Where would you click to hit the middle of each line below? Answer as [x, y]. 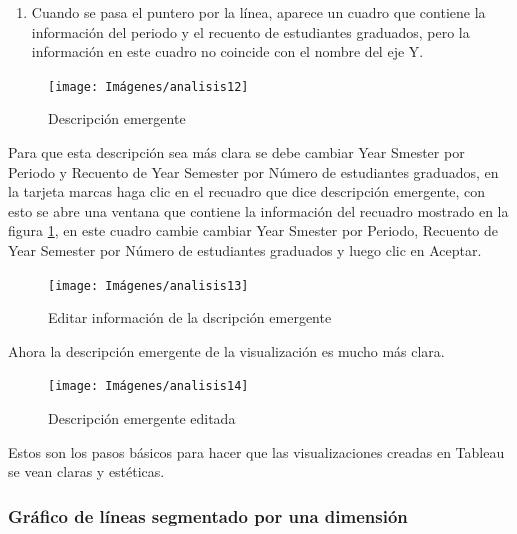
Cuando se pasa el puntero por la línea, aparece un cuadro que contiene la [258, 12]
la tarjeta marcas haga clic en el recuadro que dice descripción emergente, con [247, 191]
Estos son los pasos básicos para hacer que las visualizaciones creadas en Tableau [256, 451]
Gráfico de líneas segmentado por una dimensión [208, 515]
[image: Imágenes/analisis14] [148, 386]
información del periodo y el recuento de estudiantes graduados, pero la [250, 31]
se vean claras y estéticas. [86, 471]
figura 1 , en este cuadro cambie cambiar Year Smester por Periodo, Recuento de [253, 230]
